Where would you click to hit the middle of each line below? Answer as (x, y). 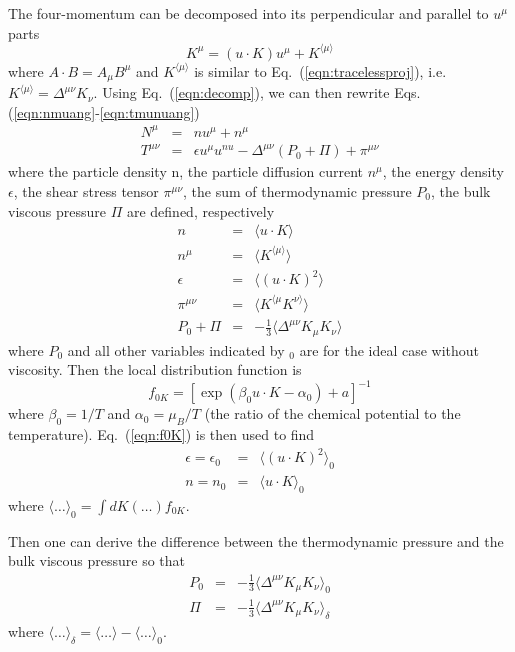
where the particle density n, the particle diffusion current (186, 171)
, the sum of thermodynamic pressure (297, 190)
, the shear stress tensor (86, 190)
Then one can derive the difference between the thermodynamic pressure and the (256, 540)
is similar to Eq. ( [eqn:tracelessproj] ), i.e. (320, 70)
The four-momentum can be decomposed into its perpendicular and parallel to (248, 13)
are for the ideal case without (389, 349)
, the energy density (443, 171)
